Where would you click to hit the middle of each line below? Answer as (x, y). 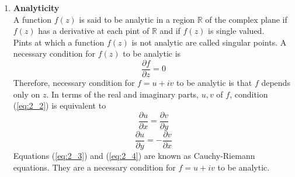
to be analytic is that (214, 83)
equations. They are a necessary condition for (94, 167)
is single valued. (236, 31)
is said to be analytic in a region (137, 19)
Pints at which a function (59, 42)
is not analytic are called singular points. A (209, 42)
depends (276, 83)
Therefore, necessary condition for (74, 83)
